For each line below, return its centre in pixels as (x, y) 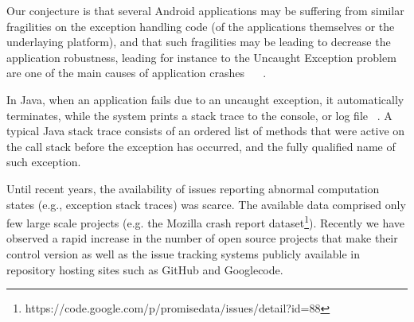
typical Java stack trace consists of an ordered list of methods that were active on (206, 131)
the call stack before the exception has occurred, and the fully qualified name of (201, 146)
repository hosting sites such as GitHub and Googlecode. (145, 269)
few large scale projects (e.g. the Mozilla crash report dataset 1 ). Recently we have (205, 221)
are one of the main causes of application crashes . (137, 73)
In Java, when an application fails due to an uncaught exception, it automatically (205, 99)
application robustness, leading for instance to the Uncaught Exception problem (201, 57)
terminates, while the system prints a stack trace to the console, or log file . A (199, 115)
